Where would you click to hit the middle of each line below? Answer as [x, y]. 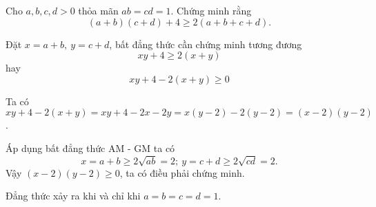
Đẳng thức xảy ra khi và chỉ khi [73, 196]
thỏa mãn [98, 10]
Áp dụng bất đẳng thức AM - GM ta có [90, 148]
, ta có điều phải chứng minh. [182, 172]
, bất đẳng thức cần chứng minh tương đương [206, 44]
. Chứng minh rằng [211, 10]
